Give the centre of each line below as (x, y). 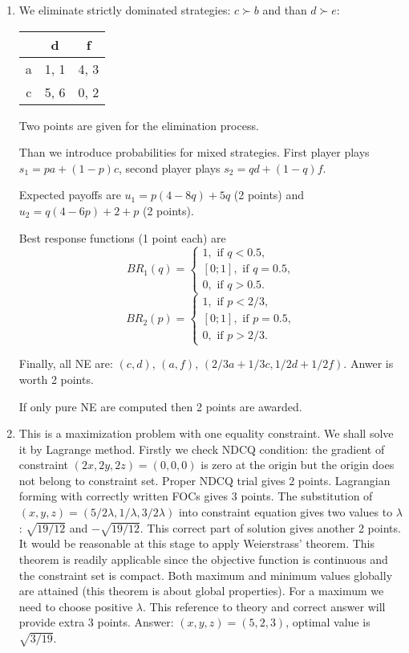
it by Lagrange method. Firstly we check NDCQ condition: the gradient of (202, 449)
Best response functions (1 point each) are (122, 237)
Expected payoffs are (70, 195)
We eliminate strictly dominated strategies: (125, 10)
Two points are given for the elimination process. (139, 125)
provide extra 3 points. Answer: (96, 622)
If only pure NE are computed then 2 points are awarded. (160, 406)
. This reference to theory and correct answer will (264, 606)
